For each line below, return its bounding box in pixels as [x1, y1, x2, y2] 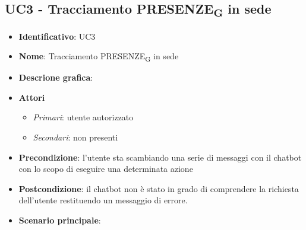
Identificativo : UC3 [18, 30, 96, 42]
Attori [18, 91, 45, 103]
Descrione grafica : [18, 71, 93, 84]
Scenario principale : [18, 213, 101, 226]
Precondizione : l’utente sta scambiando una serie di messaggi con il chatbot [18, 151, 302, 163]
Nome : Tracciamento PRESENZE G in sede [18, 50, 179, 63]
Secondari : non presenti [33, 131, 118, 143]
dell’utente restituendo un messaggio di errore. [18, 194, 188, 206]
